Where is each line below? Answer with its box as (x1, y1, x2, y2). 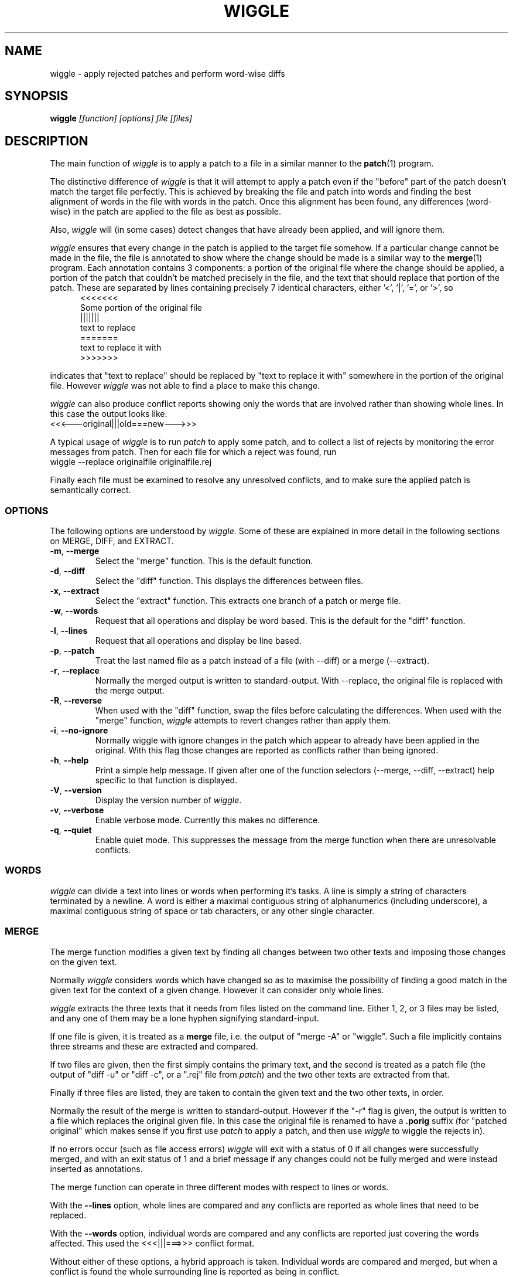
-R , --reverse (50, 695, 102, 706)
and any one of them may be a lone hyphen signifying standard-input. (50, 1013, 319, 1023)
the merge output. (95, 685, 165, 696)
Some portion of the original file (80, 303, 202, 313)
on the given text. (50, 956, 117, 967)
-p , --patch (50, 646, 94, 656)
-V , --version (50, 785, 102, 796)
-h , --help (50, 755, 89, 766)
